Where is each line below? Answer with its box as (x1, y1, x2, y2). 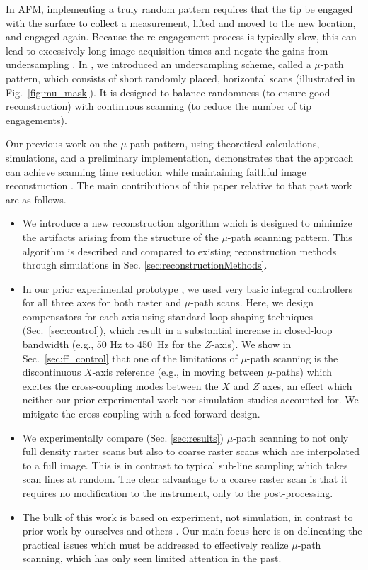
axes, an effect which (262, 378, 352, 393)
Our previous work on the (6, 136, 117, 151)
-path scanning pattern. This (227, 229, 352, 244)
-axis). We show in (211, 337, 292, 352)
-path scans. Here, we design (190, 295, 314, 310)
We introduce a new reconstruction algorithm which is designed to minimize (22, 216, 352, 230)
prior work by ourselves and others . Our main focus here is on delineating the (22, 523, 362, 538)
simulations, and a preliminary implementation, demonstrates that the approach (6, 150, 354, 164)
